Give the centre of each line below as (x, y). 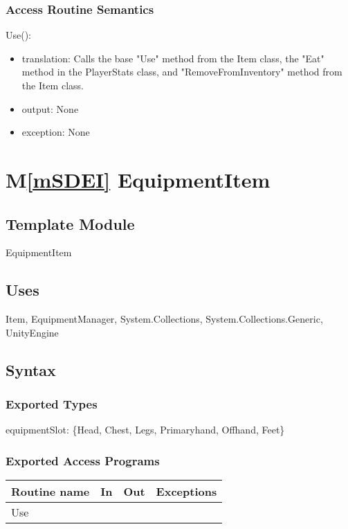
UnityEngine (32, 332)
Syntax (31, 369)
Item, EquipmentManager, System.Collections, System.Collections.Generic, (164, 319)
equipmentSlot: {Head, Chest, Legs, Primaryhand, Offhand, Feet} (145, 430)
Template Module (70, 223)
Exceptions (186, 492)
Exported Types (52, 404)
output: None (50, 108)
